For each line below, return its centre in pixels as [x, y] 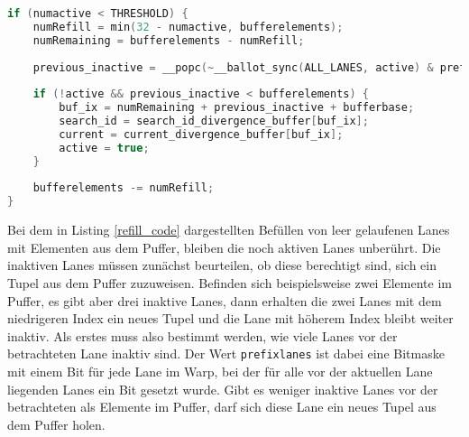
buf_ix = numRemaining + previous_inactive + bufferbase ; [237, 108]
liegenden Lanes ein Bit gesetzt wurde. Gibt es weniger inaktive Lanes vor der [223, 389]
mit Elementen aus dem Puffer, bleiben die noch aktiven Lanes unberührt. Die [224, 247]
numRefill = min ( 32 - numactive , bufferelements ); [188, 27]
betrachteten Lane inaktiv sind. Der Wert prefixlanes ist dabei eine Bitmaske [226, 353]
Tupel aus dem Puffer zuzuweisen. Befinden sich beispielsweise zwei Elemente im [230, 282]
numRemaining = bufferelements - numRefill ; [169, 40]
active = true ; [104, 148]
